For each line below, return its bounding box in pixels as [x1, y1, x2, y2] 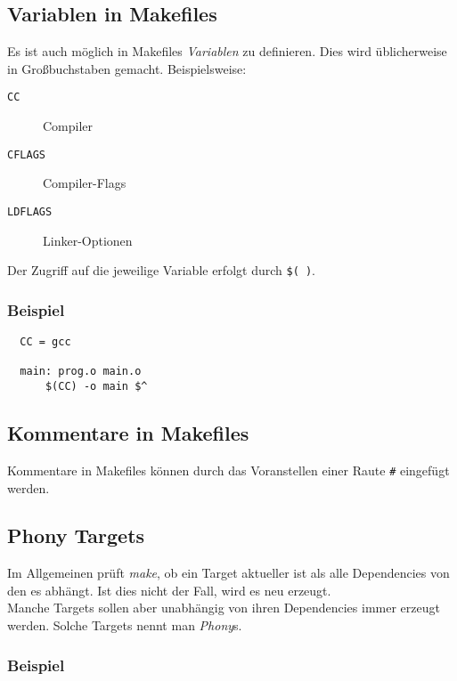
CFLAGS [7, 148, 45, 161]
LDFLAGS [7, 205, 53, 218]
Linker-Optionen [43, 231, 133, 249]
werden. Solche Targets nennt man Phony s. [7, 616, 242, 635]
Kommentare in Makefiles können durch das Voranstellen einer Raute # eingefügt [7, 460, 450, 479]
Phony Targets [7, 522, 145, 549]
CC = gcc [20, 336, 71, 349]
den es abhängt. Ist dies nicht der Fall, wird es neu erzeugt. [7, 580, 331, 599]
